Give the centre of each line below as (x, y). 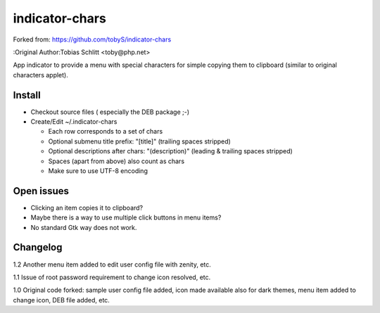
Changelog (38, 247)
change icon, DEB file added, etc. (62, 300)
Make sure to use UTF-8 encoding (98, 171)
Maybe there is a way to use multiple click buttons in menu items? (126, 217)
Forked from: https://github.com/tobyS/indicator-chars (92, 39)
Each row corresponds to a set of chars (106, 132)
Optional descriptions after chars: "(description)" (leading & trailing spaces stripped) (171, 151)
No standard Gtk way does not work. (84, 227)
